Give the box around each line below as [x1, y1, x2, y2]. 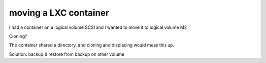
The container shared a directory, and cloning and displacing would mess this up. [9, 42, 174, 48]
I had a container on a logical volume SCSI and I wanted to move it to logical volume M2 [9, 24, 187, 30]
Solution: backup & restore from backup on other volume [9, 51, 125, 57]
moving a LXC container [9, 7, 109, 18]
